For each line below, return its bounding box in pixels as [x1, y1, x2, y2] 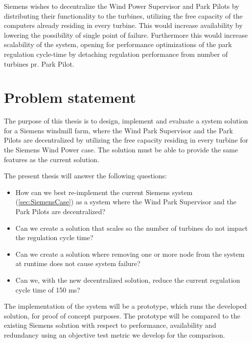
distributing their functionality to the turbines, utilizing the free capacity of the [4, 10, 243, 21]
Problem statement [4, 87, 136, 107]
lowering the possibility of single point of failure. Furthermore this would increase [4, 29, 248, 40]
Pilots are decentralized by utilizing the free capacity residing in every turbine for [4, 135, 249, 145]
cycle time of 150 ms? [15, 284, 80, 294]
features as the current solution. [4, 154, 99, 164]
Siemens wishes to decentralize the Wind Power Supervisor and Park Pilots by [4, 1, 239, 11]
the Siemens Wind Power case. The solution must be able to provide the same [4, 145, 238, 155]
